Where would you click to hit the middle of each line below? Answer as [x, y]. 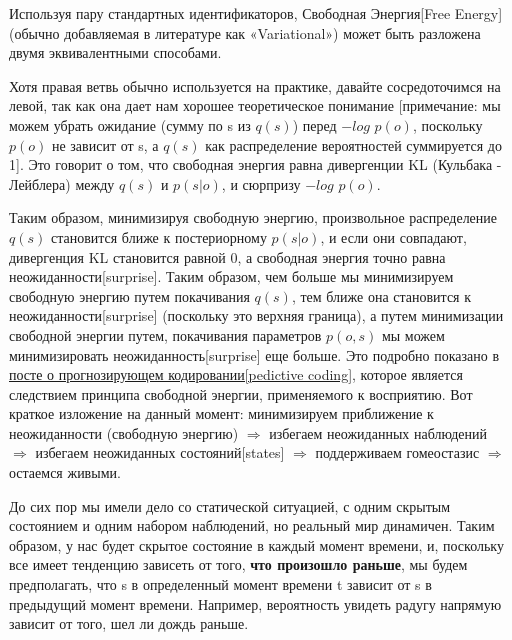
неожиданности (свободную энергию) [124, 432]
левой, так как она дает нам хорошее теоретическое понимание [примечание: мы [255, 105]
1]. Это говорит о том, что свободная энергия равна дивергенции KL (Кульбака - [255, 164]
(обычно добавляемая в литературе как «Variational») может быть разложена [245, 32]
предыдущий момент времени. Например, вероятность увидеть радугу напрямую [255, 603]
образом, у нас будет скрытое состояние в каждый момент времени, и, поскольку [256, 544]
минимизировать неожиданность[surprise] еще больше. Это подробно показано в [254, 354]
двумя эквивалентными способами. [115, 52]
